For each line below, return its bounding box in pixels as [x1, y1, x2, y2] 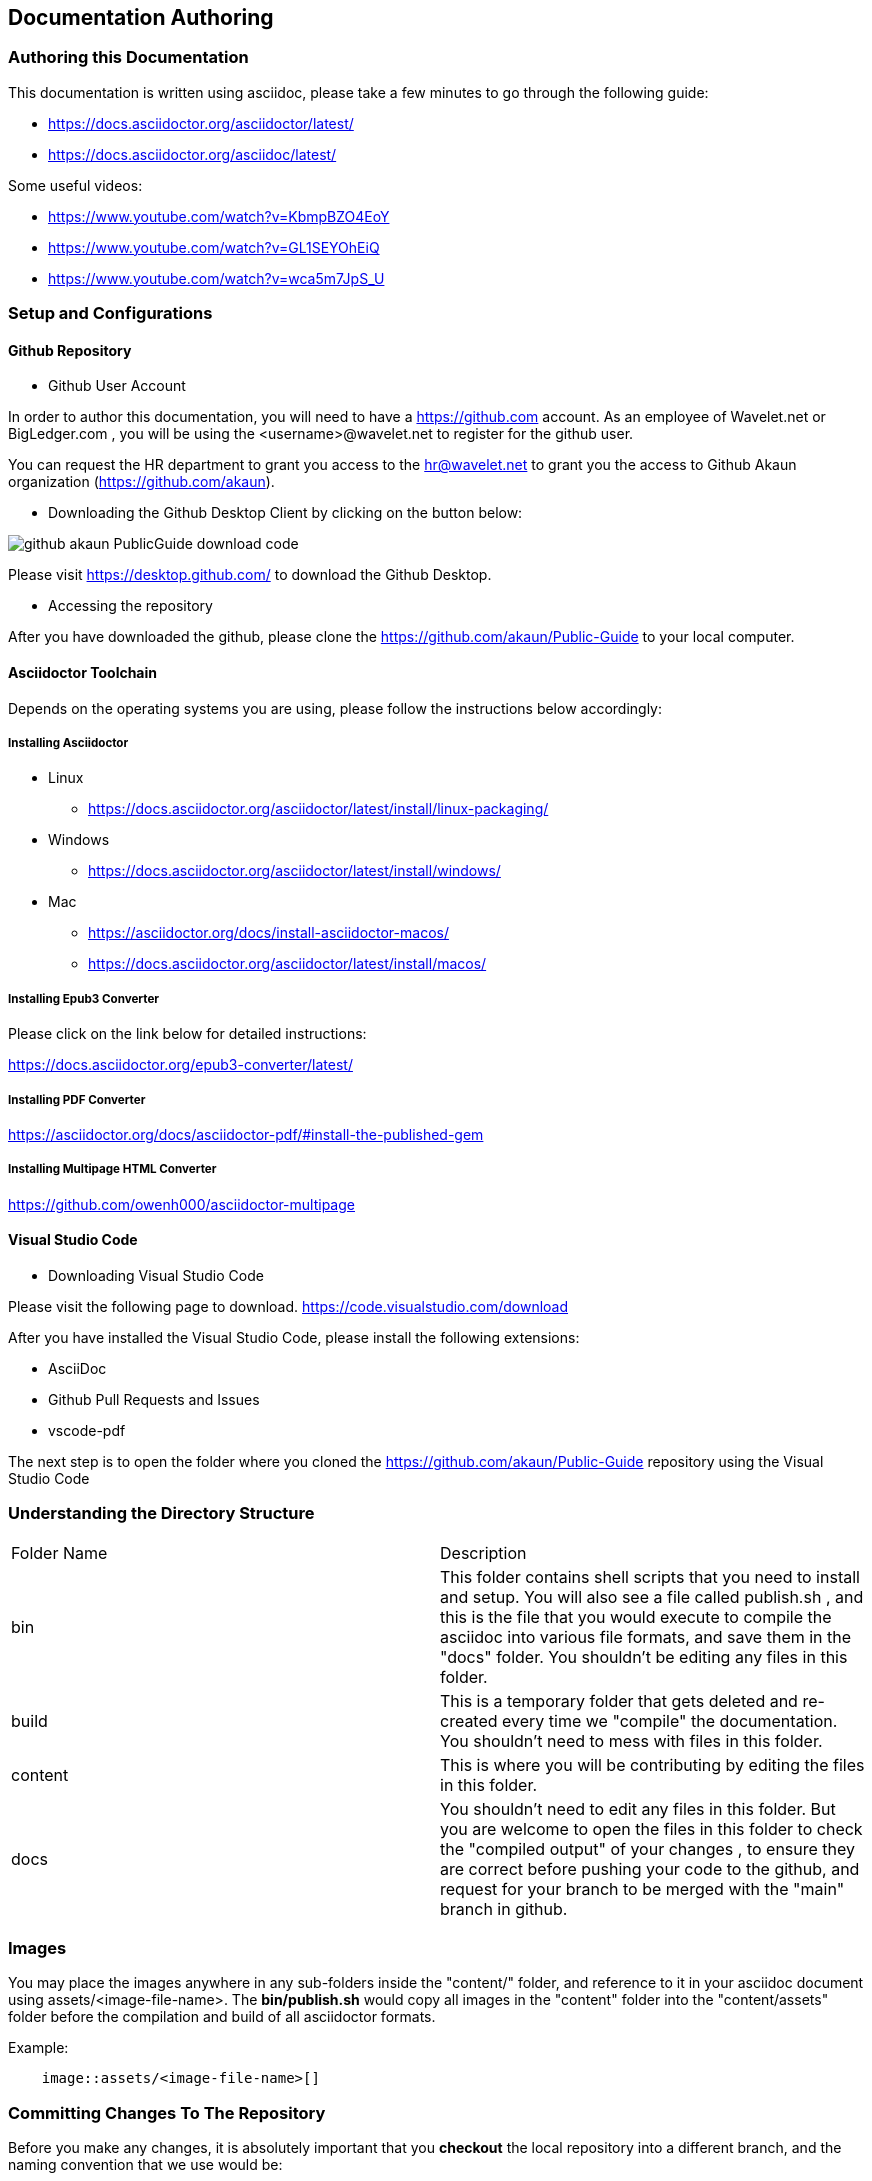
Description [440, 1542, 527, 1563]
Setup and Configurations [8, 303, 213, 324]
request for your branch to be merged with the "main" [440, 1878, 845, 1899]
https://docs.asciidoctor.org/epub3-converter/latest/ [8, 1056, 353, 1074]
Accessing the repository [48, 597, 213, 615]
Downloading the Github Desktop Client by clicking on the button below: [48, 504, 523, 522]
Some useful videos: [8, 176, 143, 194]
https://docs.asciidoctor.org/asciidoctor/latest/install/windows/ [88, 862, 501, 880]
